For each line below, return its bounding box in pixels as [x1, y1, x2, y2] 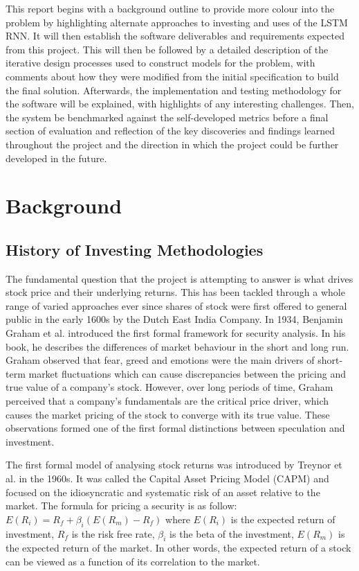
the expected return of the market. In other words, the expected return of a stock [6, 541, 351, 555]
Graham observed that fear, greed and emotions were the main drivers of [6, 353, 315, 367]
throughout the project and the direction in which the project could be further [6, 137, 339, 151]
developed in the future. [6, 150, 107, 165]
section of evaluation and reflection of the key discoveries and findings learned [6, 123, 335, 138]
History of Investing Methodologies [6, 238, 264, 260]
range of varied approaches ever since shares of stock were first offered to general [6, 298, 347, 313]
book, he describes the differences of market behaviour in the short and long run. [6, 339, 349, 353]
